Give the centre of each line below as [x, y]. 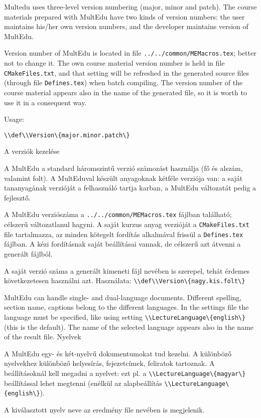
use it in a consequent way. [45, 102]
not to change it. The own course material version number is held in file [114, 63]
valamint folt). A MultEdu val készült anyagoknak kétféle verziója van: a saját [123, 178]
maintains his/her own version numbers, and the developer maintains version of [126, 26]
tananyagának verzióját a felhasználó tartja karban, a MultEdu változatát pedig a [130, 188]
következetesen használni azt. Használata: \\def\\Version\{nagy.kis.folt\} [125, 280]
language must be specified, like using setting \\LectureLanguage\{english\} [125, 317]
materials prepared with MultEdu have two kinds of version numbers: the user [124, 16]
